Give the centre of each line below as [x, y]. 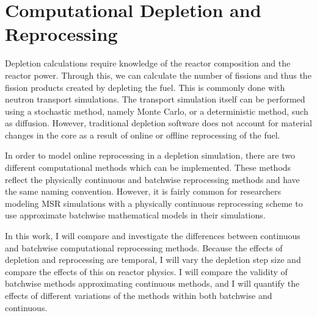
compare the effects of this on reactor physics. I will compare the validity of [146, 271]
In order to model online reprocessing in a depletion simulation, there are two [150, 155]
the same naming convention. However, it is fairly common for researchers [143, 191]
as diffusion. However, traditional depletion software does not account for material [158, 123]
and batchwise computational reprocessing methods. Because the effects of [144, 247]
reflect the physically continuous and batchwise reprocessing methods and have [152, 179]
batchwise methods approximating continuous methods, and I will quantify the [152, 283]
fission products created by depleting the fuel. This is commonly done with [145, 87]
